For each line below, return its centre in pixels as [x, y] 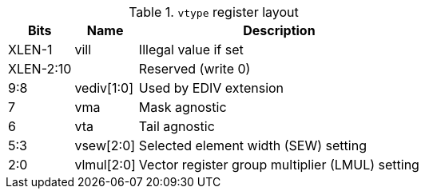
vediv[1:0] [104, 88]
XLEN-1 [30, 50]
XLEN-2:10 [40, 69]
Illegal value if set [191, 50]
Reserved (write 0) [195, 69]
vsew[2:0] [105, 145]
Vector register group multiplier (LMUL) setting [279, 165]
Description [279, 30]
